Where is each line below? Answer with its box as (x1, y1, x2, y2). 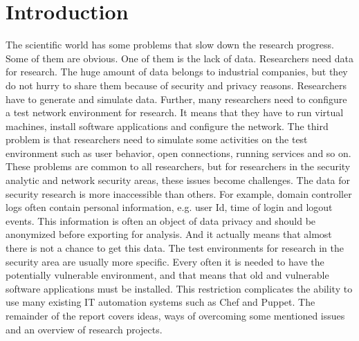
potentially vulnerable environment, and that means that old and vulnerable (6, 268, 329, 282)
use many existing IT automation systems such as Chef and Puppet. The (6, 295, 315, 309)
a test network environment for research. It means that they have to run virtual (6, 105, 344, 120)
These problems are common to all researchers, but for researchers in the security (6, 159, 351, 174)
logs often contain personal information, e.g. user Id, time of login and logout (6, 200, 333, 214)
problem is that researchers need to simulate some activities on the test (6, 132, 308, 147)
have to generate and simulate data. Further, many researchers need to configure (6, 91, 347, 106)
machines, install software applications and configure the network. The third (6, 118, 329, 133)
